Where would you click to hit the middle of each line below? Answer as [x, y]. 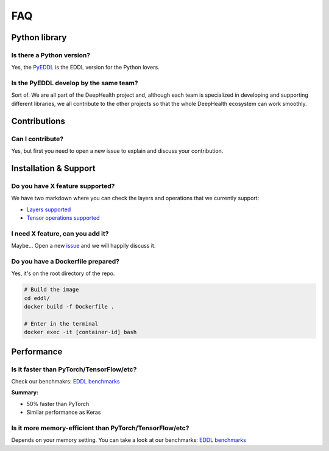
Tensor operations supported [63, 218]
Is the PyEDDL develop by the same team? [75, 83]
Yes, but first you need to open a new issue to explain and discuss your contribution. [117, 151]
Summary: [25, 393]
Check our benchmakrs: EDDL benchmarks [65, 381]
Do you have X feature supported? [63, 186]
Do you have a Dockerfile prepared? [65, 261]
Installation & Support [53, 168]
